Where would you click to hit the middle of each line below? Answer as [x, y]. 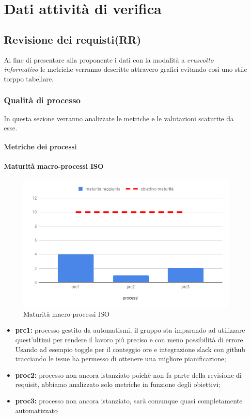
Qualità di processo [42, 100]
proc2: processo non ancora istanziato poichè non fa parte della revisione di [128, 375]
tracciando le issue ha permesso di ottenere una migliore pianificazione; [121, 359]
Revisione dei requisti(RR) [73, 39]
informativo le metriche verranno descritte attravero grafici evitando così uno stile [125, 69]
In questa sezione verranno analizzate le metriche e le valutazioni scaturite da [119, 118]
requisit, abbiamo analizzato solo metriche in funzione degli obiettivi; [118, 384]
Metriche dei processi [40, 147]
